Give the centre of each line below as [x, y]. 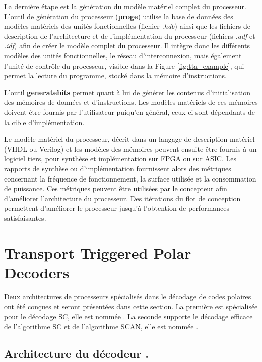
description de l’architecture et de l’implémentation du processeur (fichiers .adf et [130, 36]
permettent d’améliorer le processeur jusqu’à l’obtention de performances [117, 208]
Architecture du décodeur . [76, 353]
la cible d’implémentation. [44, 122]
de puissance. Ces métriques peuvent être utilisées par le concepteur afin [116, 188]
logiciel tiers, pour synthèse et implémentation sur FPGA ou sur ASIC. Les [120, 159]
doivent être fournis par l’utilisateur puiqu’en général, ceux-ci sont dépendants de [129, 112]
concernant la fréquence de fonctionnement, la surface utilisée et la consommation [130, 178]
